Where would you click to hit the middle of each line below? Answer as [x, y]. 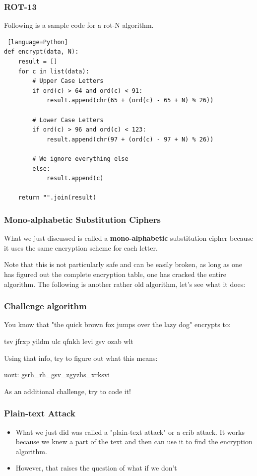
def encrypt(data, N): [41, 52]
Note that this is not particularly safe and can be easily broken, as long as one [123, 264]
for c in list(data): [54, 71]
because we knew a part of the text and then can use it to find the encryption [134, 442]
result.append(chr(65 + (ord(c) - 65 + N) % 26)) [130, 101]
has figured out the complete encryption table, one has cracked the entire [115, 274]
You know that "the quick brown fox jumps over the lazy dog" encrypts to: [117, 324]
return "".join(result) [57, 198]
